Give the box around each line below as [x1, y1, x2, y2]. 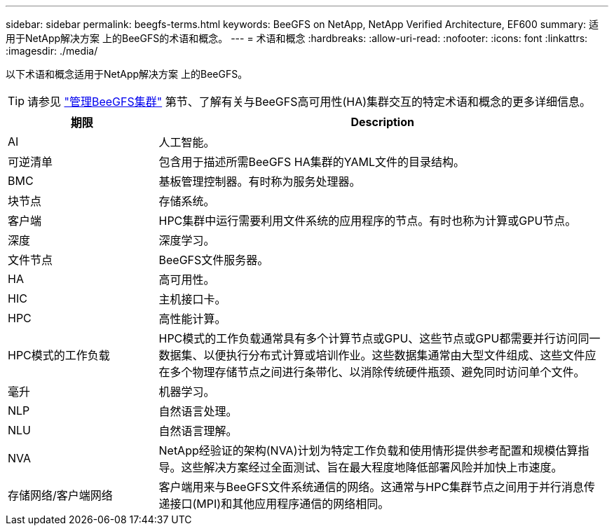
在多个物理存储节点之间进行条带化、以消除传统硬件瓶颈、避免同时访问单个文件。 [158, 365, 585, 379]
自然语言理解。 [158, 424, 238, 438]
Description [350, 115, 414, 129]
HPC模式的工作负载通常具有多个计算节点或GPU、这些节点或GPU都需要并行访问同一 [158, 331, 601, 345]
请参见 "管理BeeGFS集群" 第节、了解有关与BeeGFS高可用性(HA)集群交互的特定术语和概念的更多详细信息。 [27, 95, 592, 109]
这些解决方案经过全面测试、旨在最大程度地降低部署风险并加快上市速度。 [181, 460, 563, 474]
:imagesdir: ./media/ [6, 45, 98, 57]
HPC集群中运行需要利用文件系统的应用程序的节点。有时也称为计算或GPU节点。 [158, 214, 577, 228]
